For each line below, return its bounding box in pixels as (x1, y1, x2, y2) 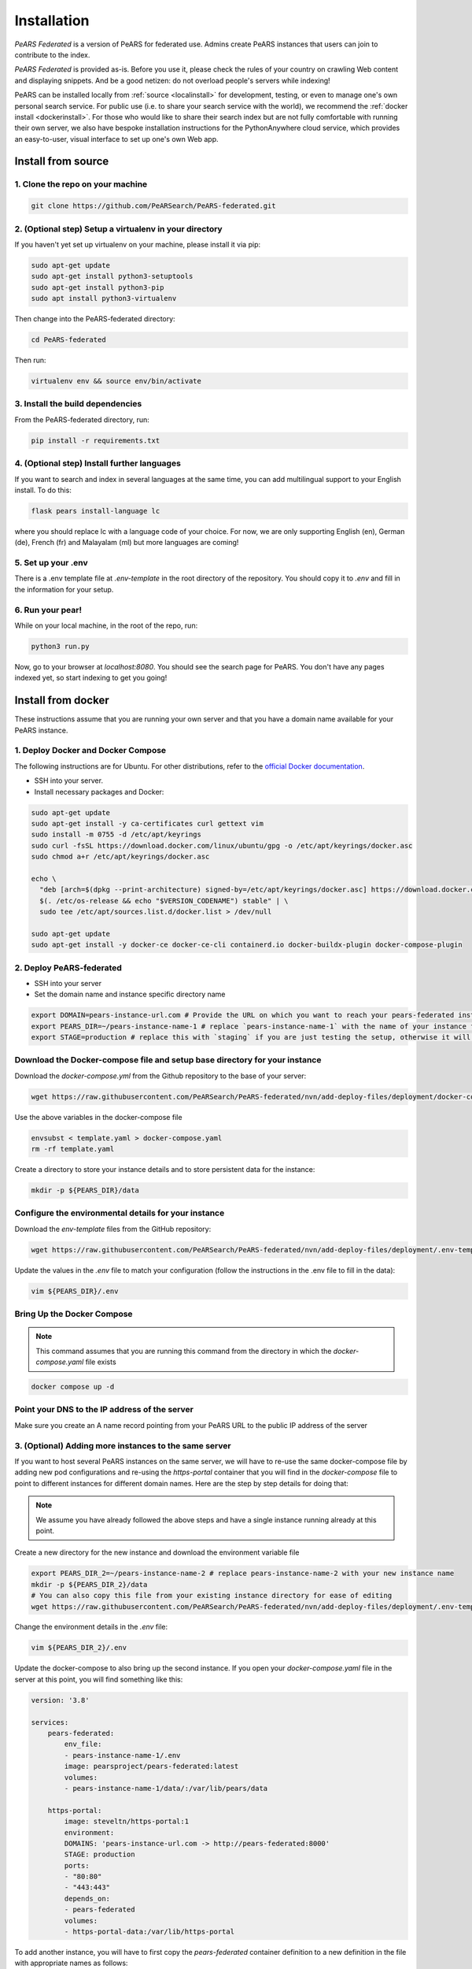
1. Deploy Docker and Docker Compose (14, 745, 167, 756)
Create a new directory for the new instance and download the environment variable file (14, 1548, 300, 1557)
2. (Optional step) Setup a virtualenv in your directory (14, 223, 223, 234)
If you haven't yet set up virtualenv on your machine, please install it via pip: (14, 239, 261, 249)
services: (31, 1718, 69, 1726)
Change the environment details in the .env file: (14, 1622, 168, 1632)
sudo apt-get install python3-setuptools (31, 272, 194, 281)
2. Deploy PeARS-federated (14, 962, 122, 973)
